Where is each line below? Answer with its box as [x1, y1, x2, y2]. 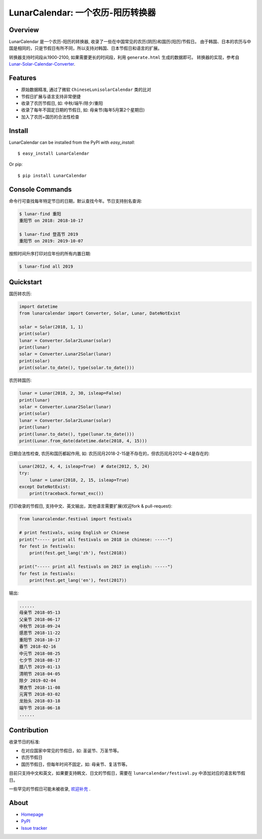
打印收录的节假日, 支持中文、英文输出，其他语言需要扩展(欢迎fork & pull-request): [9, 503, 172, 509]
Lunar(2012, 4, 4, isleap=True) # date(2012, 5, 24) [19, 463, 150, 469]
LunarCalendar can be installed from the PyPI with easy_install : [9, 139, 135, 145]
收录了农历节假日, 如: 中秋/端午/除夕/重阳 [21, 100, 103, 106]
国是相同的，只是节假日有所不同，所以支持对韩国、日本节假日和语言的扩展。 [9, 45, 162, 51]
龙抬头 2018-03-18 [19, 698, 61, 704]
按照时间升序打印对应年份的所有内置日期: [9, 251, 92, 257]
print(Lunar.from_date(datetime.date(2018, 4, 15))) [19, 438, 147, 443]
